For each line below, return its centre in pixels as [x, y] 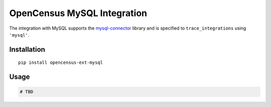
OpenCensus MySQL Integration [78, 13]
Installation [27, 49]
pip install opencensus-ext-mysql [60, 63]
